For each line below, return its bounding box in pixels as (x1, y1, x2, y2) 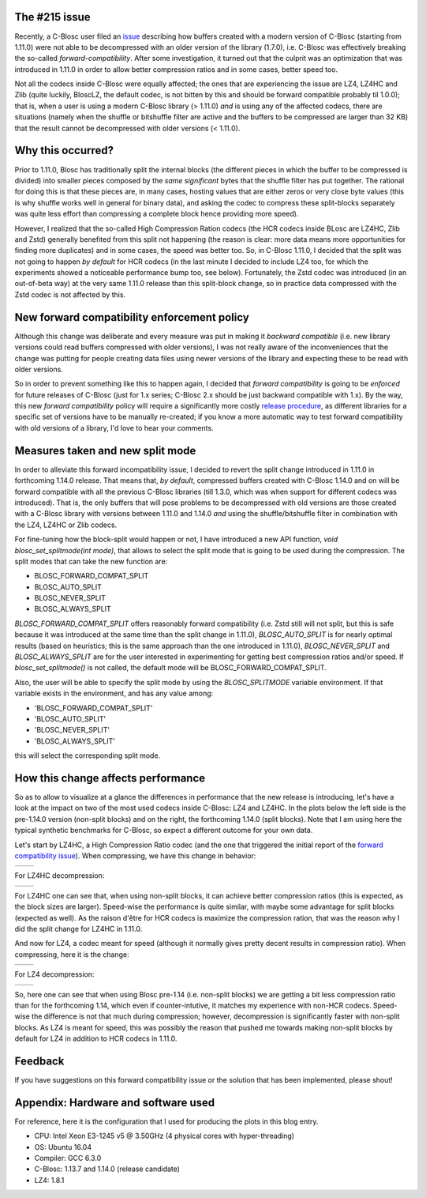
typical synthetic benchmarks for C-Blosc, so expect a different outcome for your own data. (14, 826, 313, 835)
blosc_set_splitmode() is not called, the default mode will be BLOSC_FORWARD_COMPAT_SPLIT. (14, 663, 327, 672)
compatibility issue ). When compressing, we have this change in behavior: (14, 851, 256, 861)
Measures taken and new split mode (14, 443, 196, 458)
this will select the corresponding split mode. (14, 751, 161, 760)
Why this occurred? (14, 144, 114, 157)
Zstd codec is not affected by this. (14, 289, 126, 299)
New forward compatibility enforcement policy (14, 311, 250, 324)
